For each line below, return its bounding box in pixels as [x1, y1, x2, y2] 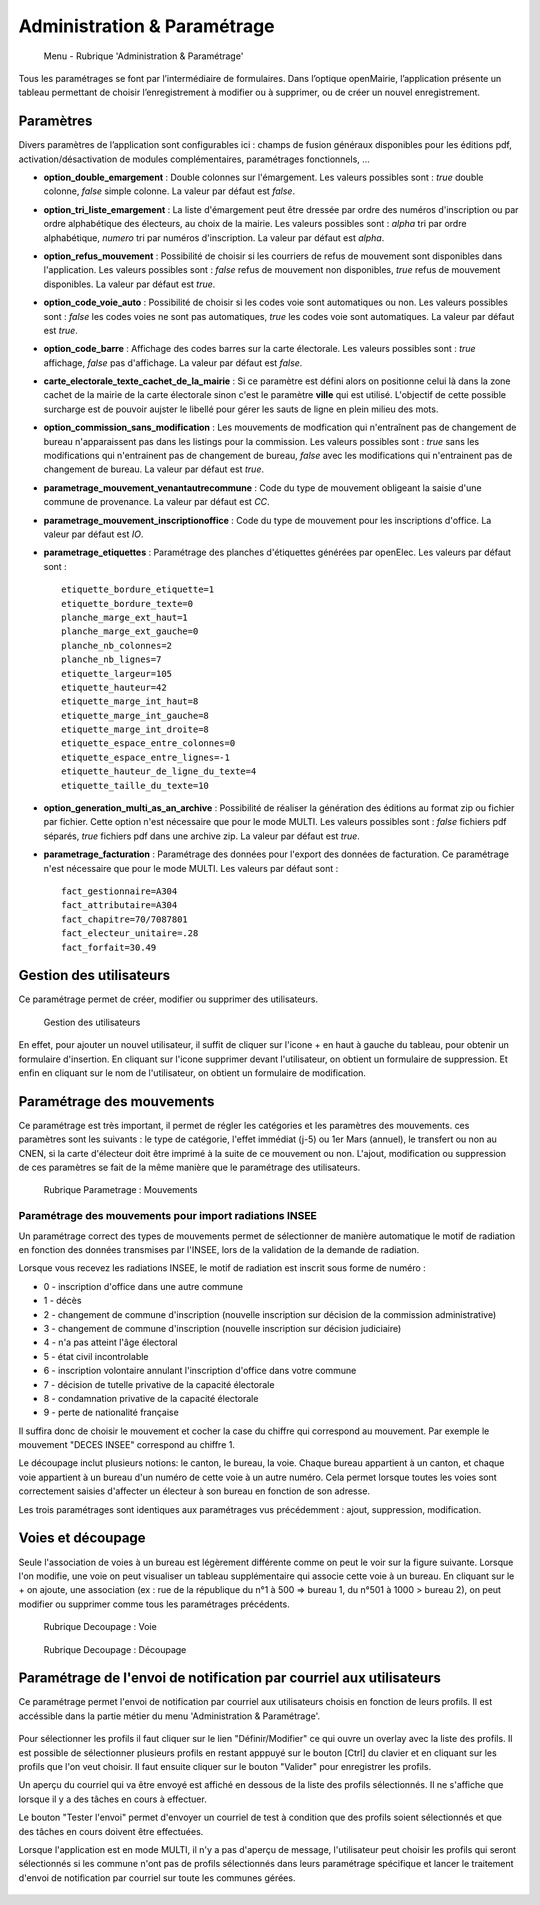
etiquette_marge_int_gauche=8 [61, 710, 210, 721]
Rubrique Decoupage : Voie [43, 1621, 157, 1633]
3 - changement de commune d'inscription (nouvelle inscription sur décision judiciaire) [43, 1322, 402, 1334]
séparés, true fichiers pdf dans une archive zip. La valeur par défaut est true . [43, 830, 360, 842]
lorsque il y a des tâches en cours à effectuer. [18, 1793, 207, 1805]
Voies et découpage [18, 1530, 146, 1547]
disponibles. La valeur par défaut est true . [43, 278, 216, 290]
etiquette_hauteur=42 [61, 681, 167, 693]
